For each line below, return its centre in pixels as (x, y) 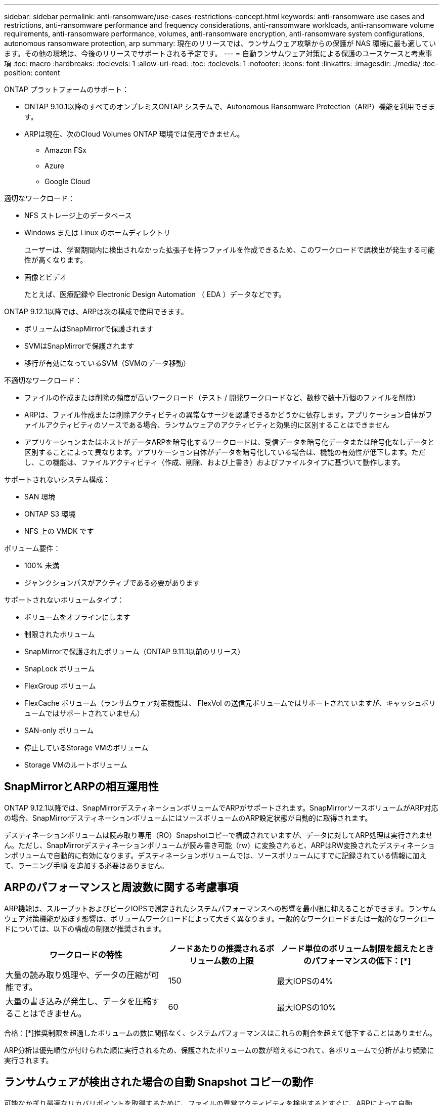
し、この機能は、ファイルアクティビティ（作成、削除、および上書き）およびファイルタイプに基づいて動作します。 (214, 462)
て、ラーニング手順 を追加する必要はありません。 (86, 865)
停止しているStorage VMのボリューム (86, 748)
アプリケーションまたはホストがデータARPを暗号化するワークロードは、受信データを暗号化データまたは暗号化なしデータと (230, 442)
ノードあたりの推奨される (217, 948)
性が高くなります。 (56, 260)
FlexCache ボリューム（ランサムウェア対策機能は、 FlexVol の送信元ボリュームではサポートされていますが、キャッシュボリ (230, 703)
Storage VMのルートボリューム (76, 765)
